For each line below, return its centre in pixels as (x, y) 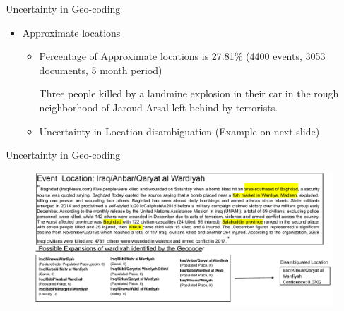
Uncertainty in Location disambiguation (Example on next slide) (179, 131)
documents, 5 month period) (101, 69)
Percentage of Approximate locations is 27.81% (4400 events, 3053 (182, 56)
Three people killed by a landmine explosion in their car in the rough (189, 93)
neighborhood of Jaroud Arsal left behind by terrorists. (159, 107)
